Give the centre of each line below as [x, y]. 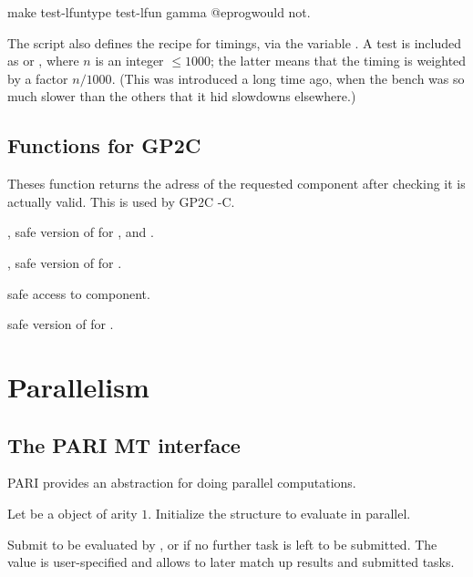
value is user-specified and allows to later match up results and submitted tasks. [231, 562]
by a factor [38, 78]
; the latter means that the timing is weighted [338, 61]
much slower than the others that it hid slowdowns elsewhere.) [182, 96]
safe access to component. [79, 293]
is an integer [129, 61]
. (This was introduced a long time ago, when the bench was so [288, 78]
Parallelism [78, 386]
